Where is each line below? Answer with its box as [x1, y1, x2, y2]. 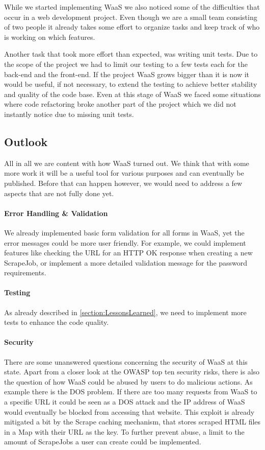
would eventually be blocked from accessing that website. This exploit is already [4, 406, 255, 417]
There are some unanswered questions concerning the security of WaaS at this [4, 356, 248, 367]
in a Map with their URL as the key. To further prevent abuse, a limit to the [4, 426, 245, 437]
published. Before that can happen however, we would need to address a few [4, 177, 243, 188]
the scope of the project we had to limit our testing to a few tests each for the [4, 58, 248, 69]
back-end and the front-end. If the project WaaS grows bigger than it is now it [4, 68, 249, 79]
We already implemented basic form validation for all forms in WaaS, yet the [4, 227, 245, 238]
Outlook [4, 133, 48, 149]
